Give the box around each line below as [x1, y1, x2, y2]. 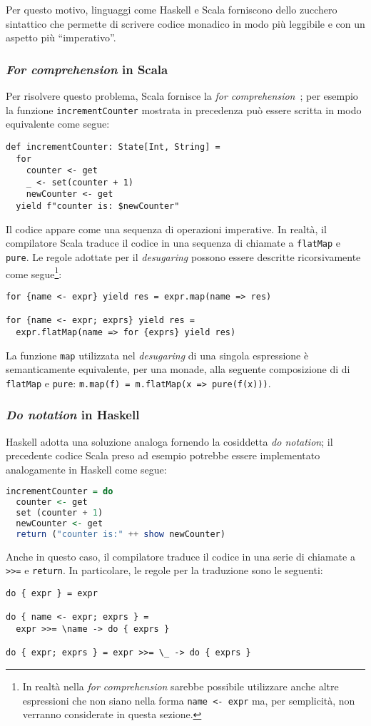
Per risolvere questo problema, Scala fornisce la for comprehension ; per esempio [6, 88, 358, 103]
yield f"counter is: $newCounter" [16, 201, 180, 212]
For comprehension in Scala [6, 60, 168, 78]
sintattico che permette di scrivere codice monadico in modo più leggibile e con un [6, 16, 365, 31]
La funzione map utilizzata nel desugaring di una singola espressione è [6, 347, 309, 362]
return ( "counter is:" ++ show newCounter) [16, 528, 225, 539]
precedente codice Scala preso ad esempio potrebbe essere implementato [6, 448, 320, 463]
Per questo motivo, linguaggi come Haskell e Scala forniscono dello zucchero [6, 2, 337, 16]
